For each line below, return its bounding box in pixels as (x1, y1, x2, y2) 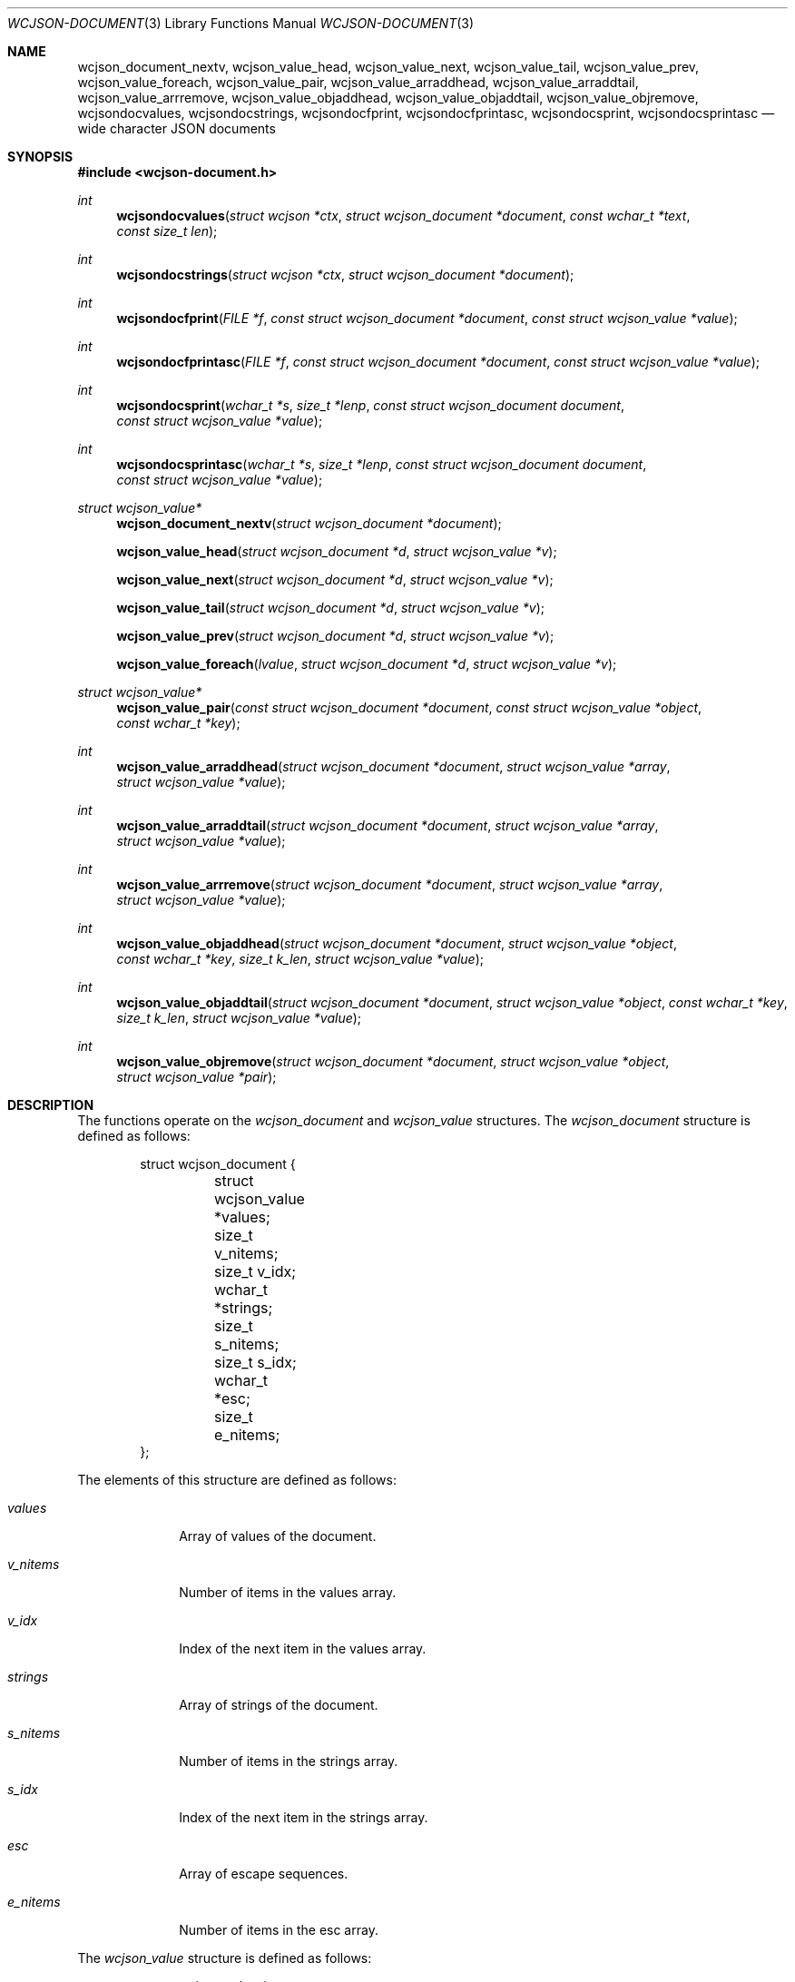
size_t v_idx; (214, 1262, 297, 1280)
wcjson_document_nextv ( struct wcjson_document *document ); (116, 515, 502, 531)
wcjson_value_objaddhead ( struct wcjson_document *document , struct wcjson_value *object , (116, 936, 677, 951)
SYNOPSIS (7, 149, 74, 164)
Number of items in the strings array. (179, 1753, 398, 1769)
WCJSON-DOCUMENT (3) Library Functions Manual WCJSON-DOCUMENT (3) (7, 15, 475, 31)
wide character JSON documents (77, 121, 276, 136)
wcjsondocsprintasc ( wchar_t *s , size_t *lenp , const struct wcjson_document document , (116, 456, 647, 472)
